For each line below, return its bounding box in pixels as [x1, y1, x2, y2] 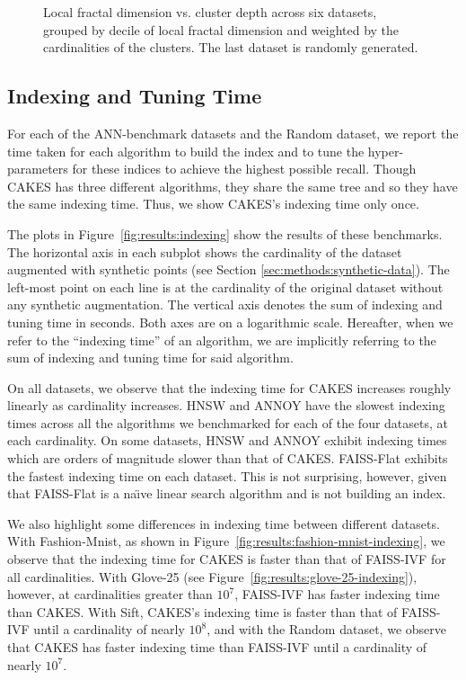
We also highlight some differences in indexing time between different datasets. [7, 514, 440, 532]
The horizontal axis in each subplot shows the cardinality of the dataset [7, 242, 402, 261]
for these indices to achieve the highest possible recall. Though [72, 159, 417, 178]
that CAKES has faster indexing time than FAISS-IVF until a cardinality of [7, 638, 427, 657]
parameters [7, 159, 68, 178]
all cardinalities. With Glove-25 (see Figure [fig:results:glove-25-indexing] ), [7, 567, 418, 586]
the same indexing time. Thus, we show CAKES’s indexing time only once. [7, 194, 419, 213]
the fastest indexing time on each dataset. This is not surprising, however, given [7, 466, 447, 485]
